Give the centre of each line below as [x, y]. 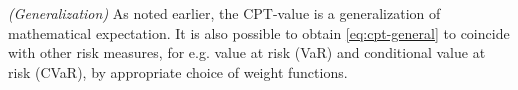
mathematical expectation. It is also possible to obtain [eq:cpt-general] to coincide [259, 32]
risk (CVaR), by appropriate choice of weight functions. [178, 71]
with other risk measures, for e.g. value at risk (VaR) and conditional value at [247, 52]
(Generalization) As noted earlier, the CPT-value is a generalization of [224, 13]
